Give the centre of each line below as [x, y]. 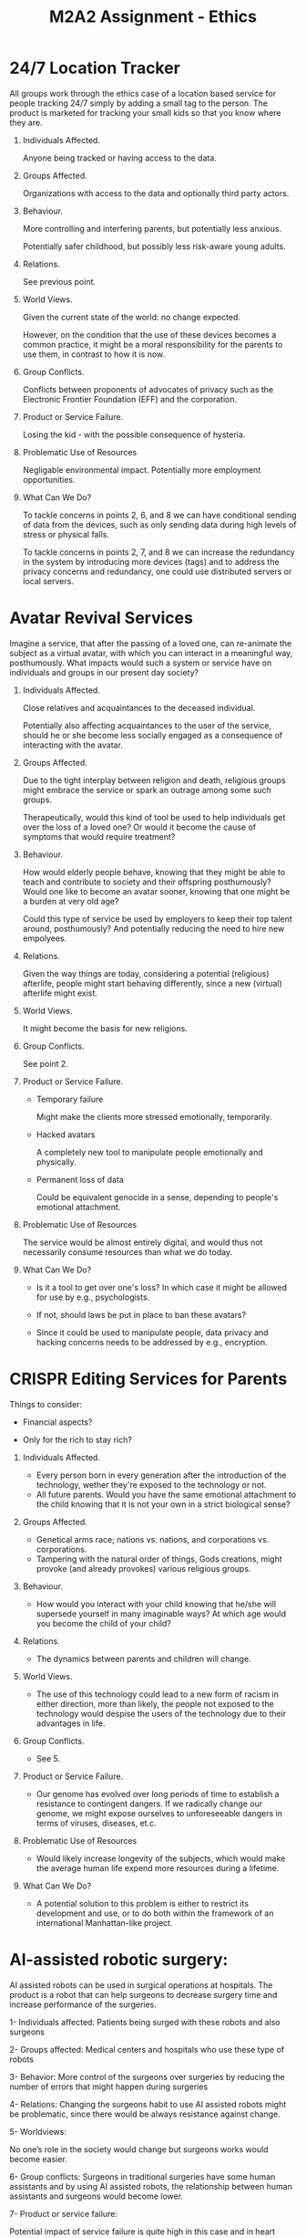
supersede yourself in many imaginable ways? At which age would [161, 1614]
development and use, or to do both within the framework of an [155, 1913]
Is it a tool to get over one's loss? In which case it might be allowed [162, 1287]
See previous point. [59, 281]
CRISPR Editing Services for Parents [148, 1379]
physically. [56, 1162]
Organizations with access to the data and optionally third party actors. [156, 193]
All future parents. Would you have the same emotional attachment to [166, 1494]
